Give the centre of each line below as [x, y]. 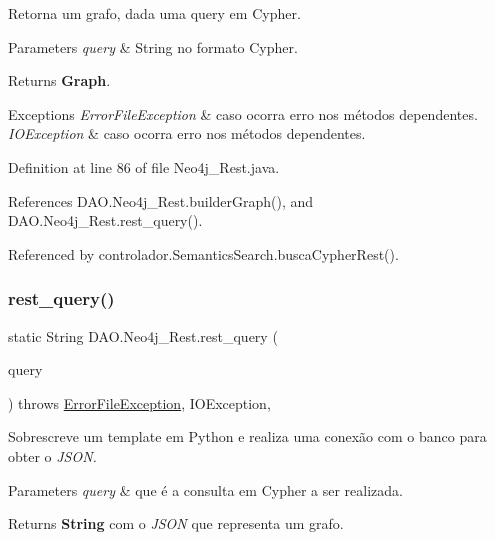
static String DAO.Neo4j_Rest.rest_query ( [143, 335]
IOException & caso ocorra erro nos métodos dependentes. [187, 133]
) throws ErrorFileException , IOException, [139, 402]
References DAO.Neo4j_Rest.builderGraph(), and [161, 200]
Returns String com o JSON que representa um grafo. [176, 523]
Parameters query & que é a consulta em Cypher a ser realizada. [205, 489]
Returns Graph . [59, 80]
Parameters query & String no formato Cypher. [153, 46]
